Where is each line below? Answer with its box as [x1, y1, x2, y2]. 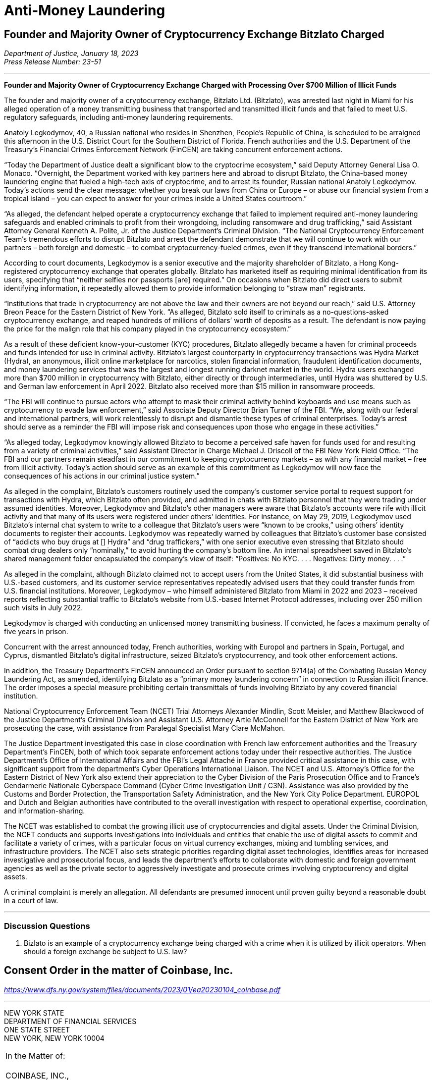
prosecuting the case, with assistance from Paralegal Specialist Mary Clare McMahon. [4, 724, 285, 733]
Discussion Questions [4, 920, 90, 931]
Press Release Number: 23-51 [4, 57, 101, 66]
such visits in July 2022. [4, 603, 83, 612]
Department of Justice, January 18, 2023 [4, 49, 139, 58]
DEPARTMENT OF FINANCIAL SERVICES [4, 1017, 137, 1026]
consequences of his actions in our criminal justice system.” [4, 472, 200, 481]
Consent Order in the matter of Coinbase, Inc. [4, 964, 233, 977]
